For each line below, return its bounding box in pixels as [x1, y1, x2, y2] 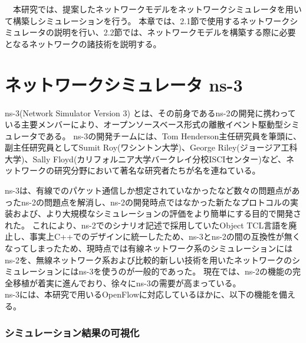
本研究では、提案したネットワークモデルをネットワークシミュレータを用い [12, 3, 302, 15]
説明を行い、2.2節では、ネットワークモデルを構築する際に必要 [54, 26, 296, 38]
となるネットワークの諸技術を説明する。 [5, 37, 162, 50]
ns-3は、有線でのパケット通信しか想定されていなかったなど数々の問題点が [5, 184, 292, 197]
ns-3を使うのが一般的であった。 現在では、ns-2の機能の [78, 265, 292, 277]
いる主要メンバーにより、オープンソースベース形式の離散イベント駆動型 [5, 118, 283, 130]
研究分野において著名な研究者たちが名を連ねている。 [54, 164, 261, 177]
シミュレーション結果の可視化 [5, 325, 140, 339]
